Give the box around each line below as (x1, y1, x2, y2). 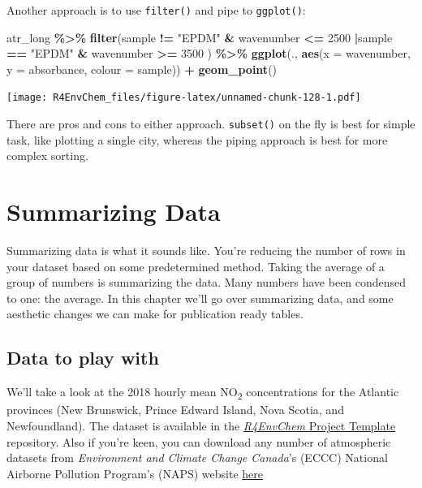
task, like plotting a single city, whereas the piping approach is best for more (6, 131, 388, 148)
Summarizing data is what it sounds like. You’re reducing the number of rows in (6, 242, 406, 259)
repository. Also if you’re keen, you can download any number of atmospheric (6, 433, 391, 450)
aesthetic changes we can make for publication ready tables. (6, 305, 304, 322)
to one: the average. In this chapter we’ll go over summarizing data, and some (6, 289, 394, 306)
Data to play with (6, 345, 159, 370)
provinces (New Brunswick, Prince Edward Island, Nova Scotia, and (6, 401, 344, 418)
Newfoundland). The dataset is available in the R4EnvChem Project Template (6, 417, 396, 434)
